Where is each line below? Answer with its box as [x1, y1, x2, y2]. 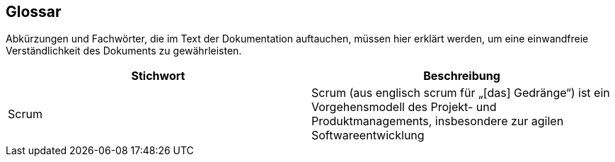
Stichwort [131, 69, 185, 83]
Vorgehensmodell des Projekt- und [311, 100, 497, 115]
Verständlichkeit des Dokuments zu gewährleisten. [6, 45, 242, 57]
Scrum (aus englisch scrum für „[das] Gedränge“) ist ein [311, 86, 610, 100]
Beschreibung [423, 69, 500, 83]
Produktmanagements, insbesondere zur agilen [311, 114, 564, 129]
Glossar [6, 3, 62, 21]
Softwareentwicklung [311, 128, 425, 143]
